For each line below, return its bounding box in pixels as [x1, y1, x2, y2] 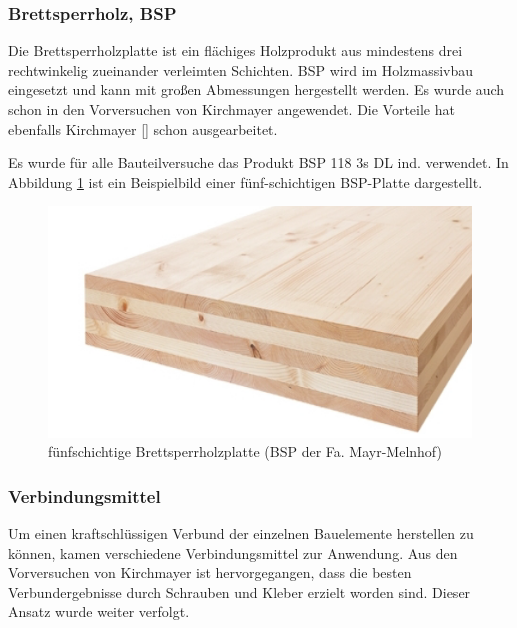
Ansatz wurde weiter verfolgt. [8, 601, 190, 622]
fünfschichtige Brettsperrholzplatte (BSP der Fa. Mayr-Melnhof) [48, 441, 442, 462]
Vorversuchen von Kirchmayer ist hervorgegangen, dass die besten [8, 562, 412, 583]
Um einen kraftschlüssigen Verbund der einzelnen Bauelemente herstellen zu [8, 523, 474, 544]
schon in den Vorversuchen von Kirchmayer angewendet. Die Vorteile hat [8, 99, 455, 119]
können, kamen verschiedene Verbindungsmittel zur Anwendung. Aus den [8, 542, 458, 563]
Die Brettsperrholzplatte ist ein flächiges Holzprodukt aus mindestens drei [8, 40, 463, 61]
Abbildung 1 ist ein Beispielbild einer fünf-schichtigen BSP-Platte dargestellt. [8, 171, 483, 192]
